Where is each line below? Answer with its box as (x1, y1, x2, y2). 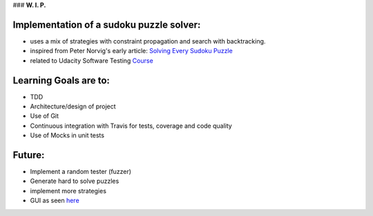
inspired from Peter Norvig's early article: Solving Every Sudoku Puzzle (30, 47, 233, 55)
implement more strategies (30, 186, 107, 195)
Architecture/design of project (30, 102, 117, 110)
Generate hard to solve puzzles (30, 177, 119, 186)
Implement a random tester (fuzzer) (30, 168, 131, 176)
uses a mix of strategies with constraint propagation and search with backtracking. (30, 37, 266, 45)
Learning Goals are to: (12, 75, 111, 86)
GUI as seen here (30, 197, 79, 205)
